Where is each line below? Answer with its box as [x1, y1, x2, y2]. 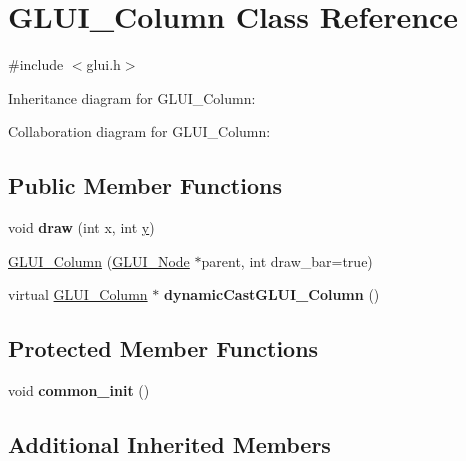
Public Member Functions [8, 170, 282, 201]
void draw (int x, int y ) [8, 217, 155, 238]
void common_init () [8, 380, 150, 401]
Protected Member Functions [8, 333, 319, 364]
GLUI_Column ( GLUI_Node [8, 250, 190, 271]
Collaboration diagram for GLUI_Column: [8, 121, 271, 142]
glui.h [86, 54, 121, 75]
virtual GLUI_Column [8, 284, 148, 305]
